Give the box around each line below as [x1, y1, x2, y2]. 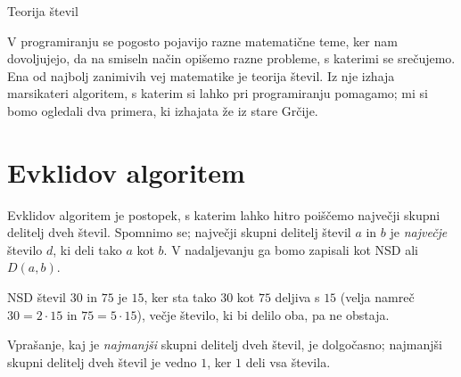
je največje [390, 223, 448, 242]
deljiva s [275, 288, 320, 307]
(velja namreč [340, 288, 415, 307]
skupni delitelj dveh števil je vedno [7, 352, 197, 371]
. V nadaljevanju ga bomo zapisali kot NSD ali [163, 240, 418, 258]
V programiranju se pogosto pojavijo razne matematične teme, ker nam [7, 31, 398, 50]
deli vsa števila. [245, 352, 331, 371]
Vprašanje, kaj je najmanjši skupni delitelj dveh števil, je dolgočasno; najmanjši [7, 335, 442, 354]
